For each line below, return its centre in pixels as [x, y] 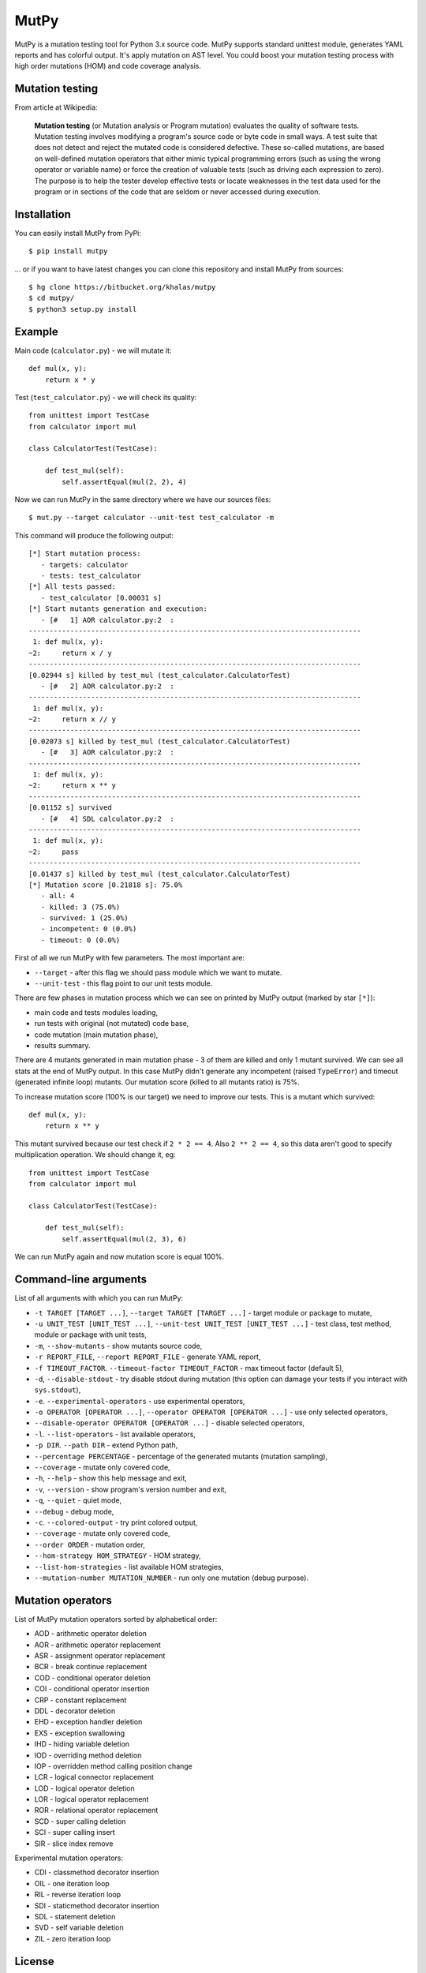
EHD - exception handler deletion [88, 1722]
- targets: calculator [85, 565]
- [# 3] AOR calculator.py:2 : [108, 753]
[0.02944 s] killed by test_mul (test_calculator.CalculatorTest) [160, 675]
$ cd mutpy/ [52, 298]
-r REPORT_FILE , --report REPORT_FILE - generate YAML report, [148, 1357]
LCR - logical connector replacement [94, 1777]
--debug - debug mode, [74, 1511]
